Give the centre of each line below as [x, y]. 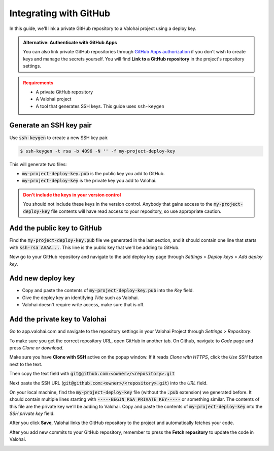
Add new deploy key [42, 279]
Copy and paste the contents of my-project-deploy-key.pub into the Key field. [108, 291]
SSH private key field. [32, 413]
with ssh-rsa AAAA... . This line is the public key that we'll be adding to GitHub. [94, 247]
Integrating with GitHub [60, 13]
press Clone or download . [36, 347]
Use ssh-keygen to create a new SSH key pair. [59, 138]
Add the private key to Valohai [58, 319]
